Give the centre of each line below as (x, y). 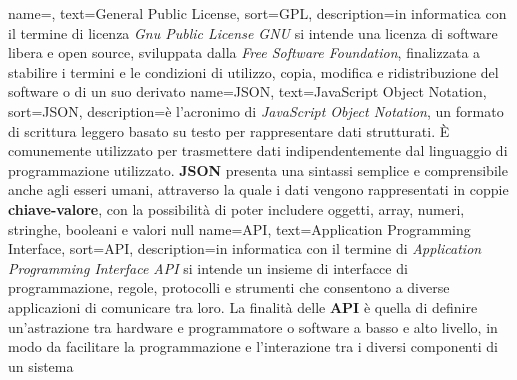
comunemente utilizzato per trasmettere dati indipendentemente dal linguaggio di (258, 150)
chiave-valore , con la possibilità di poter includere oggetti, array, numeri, (236, 208)
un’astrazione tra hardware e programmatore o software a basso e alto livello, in (253, 326)
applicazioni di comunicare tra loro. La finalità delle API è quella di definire (243, 306)
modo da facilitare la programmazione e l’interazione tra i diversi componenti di (253, 346)
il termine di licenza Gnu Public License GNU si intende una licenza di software (253, 32)
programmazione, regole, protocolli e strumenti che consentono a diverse (229, 287)
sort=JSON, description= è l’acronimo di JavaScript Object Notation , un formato (256, 110)
